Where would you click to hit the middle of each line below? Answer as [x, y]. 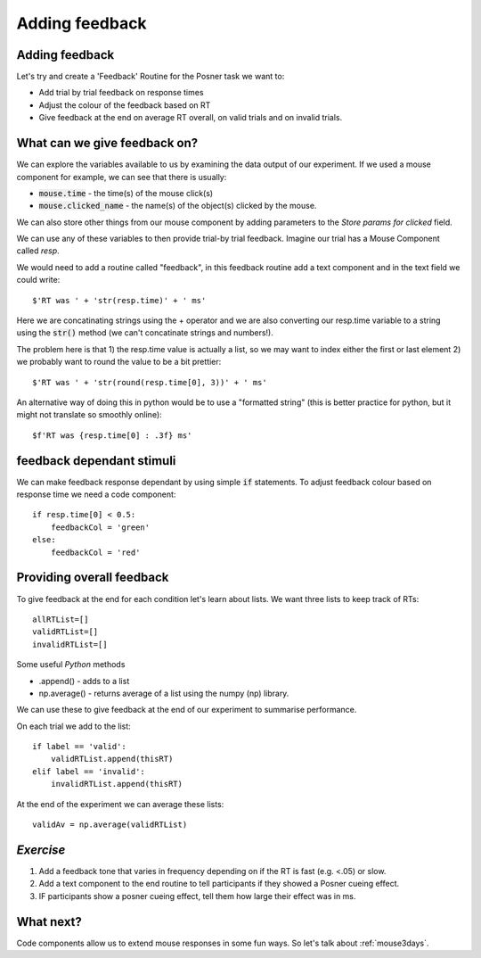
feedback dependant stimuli [96, 461]
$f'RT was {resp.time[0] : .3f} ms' [112, 435]
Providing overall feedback [93, 578]
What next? [49, 922]
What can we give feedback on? [107, 143]
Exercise [41, 850]
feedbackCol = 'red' [95, 552]
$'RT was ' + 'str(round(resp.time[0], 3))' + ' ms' [150, 382]
